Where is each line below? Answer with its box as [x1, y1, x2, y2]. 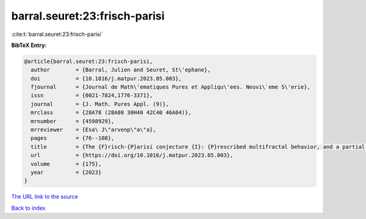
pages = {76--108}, [30, 135, 115, 142]
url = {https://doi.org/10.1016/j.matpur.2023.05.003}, [30, 152, 234, 159]
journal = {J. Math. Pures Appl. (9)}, [30, 101, 169, 107]
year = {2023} [30, 169, 102, 176]
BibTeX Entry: [11, 41, 47, 49]
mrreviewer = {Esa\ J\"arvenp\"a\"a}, [30, 126, 157, 134]
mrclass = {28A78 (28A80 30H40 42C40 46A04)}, [30, 109, 192, 116]
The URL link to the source [11, 193, 79, 201]
